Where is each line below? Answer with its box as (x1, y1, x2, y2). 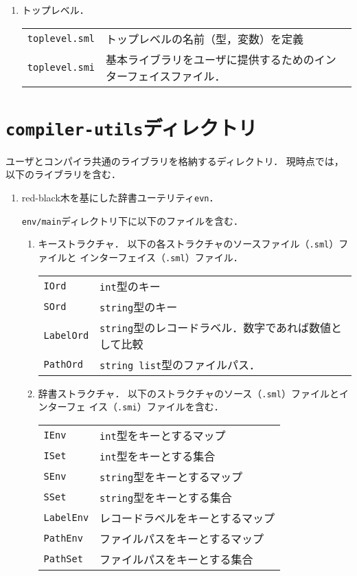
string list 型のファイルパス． (100, 356, 261, 373)
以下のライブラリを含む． (5, 167, 121, 181)
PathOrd (43, 358, 83, 370)
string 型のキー (100, 298, 178, 315)
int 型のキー (100, 278, 161, 294)
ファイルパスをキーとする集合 (100, 551, 253, 567)
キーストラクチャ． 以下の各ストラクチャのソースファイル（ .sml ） (38, 236, 339, 251)
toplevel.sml (27, 32, 95, 44)
